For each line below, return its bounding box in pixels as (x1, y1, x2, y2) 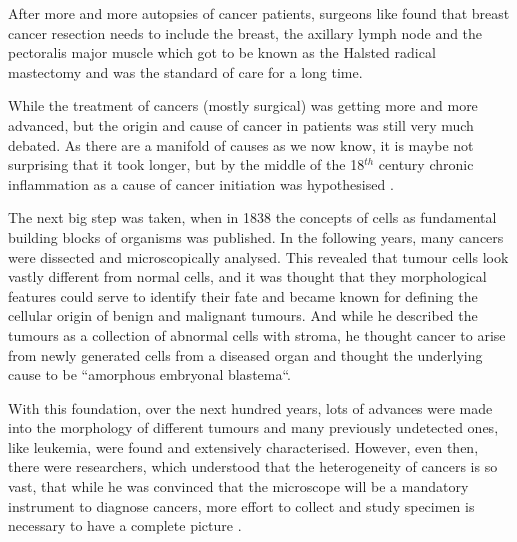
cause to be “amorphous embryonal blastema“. (8, 364, 292, 385)
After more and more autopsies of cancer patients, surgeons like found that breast (8, 3, 510, 23)
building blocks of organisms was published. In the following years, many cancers (8, 226, 504, 247)
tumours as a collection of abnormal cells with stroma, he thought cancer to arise (8, 324, 506, 345)
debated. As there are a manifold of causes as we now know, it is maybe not (8, 134, 474, 155)
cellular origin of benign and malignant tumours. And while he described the (8, 305, 478, 326)
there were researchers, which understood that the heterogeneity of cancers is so (8, 456, 498, 477)
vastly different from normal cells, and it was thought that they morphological (8, 266, 487, 287)
